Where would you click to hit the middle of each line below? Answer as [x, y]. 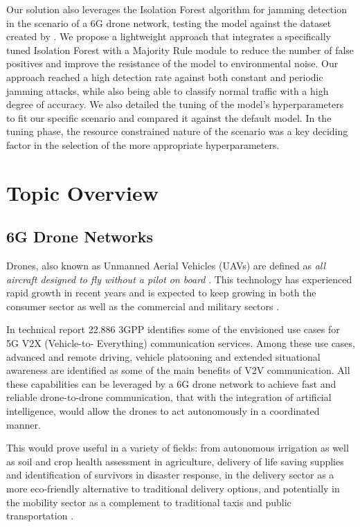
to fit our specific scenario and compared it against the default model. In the [169, 117]
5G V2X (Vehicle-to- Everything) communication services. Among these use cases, [181, 343]
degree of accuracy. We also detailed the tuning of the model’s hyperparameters [175, 104]
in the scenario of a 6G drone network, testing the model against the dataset [169, 23]
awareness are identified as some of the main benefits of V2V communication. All [178, 370]
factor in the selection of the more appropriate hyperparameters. [143, 144]
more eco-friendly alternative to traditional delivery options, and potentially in [173, 489]
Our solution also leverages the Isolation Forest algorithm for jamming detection [177, 9]
